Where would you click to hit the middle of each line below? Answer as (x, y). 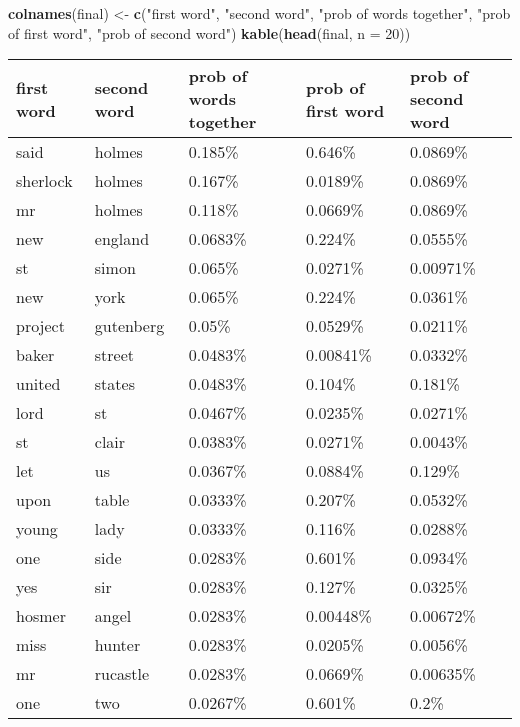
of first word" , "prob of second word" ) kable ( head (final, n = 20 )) (209, 32)
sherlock (44, 181)
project (40, 326)
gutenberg (129, 326)
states (114, 384)
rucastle (122, 674)
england (122, 239)
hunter (117, 645)
